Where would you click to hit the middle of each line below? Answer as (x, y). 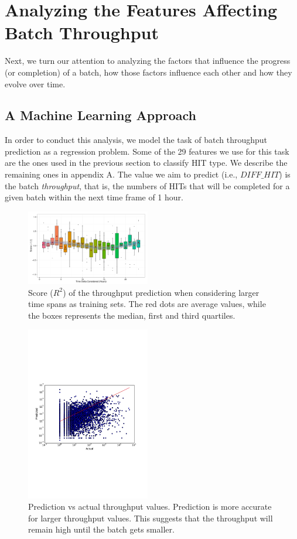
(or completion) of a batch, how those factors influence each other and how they (148, 72)
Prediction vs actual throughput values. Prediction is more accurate (150, 506)
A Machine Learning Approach (100, 115)
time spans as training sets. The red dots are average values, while (147, 304)
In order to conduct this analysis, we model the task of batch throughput (136, 140)
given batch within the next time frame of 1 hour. (94, 197)
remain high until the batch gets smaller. (101, 529)
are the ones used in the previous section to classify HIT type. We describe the (146, 163)
